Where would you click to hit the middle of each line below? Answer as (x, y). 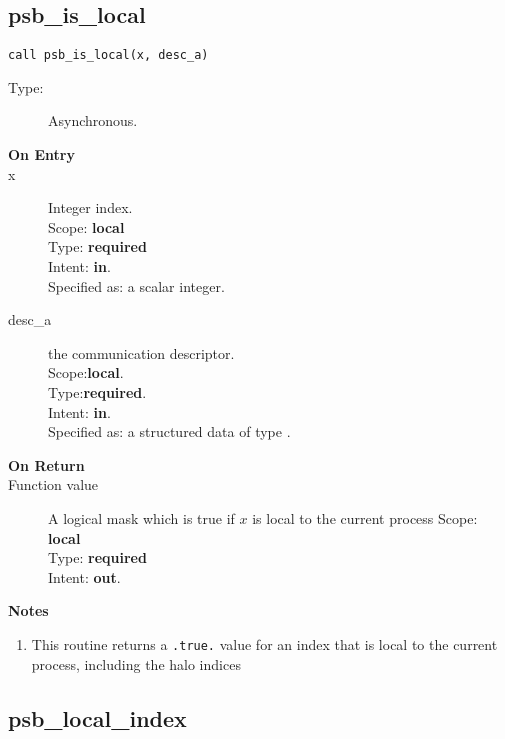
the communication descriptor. (141, 352)
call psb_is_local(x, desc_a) (108, 55)
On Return (46, 464)
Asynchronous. (93, 120)
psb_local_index (97, 717)
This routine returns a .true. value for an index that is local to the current (264, 643)
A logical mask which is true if (141, 517)
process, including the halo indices (136, 663)
